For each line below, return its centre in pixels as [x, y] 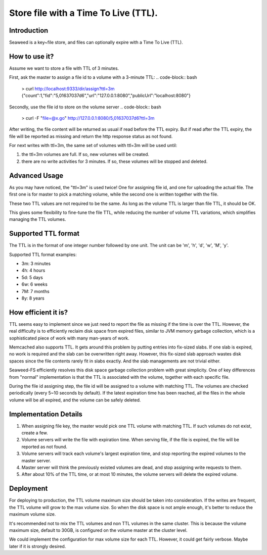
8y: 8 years [33, 298]
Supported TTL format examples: [43, 254]
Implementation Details [46, 414]
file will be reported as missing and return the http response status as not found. [91, 136]
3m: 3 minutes [36, 264]
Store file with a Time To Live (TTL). [84, 13]
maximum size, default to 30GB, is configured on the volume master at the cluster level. [98, 530]
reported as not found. [44, 447]
